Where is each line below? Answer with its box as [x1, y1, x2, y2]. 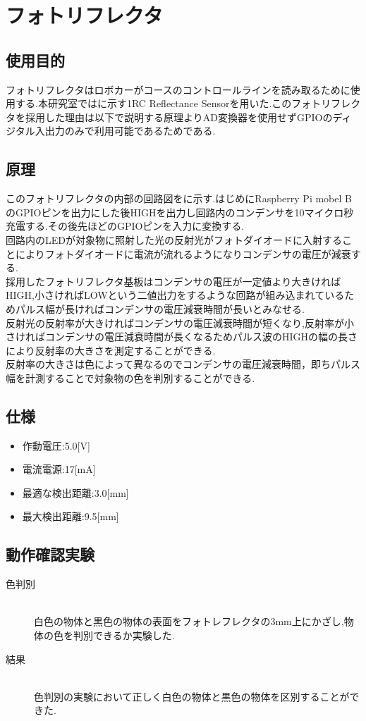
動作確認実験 [6, 543, 94, 565]
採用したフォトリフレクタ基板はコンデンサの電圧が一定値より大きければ [6, 273, 341, 288]
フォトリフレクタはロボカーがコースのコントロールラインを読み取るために [6, 82, 350, 97]
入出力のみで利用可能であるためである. [35, 123, 216, 138]
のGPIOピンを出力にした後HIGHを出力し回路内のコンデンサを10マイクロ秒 [6, 204, 354, 219]
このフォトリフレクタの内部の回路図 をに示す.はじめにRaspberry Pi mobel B [6, 191, 352, 206]
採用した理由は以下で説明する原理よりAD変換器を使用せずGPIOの [25, 109, 333, 124]
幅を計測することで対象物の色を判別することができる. [6, 370, 255, 385]
